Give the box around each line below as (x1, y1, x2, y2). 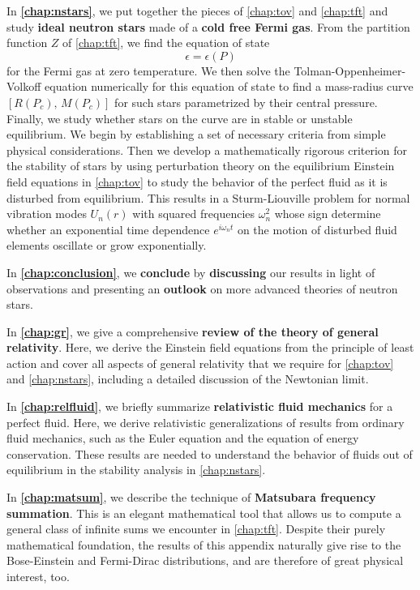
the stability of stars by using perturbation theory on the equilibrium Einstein (6, 157, 395, 174)
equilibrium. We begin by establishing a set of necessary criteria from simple (6, 126, 386, 143)
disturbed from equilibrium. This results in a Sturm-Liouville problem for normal (6, 189, 410, 206)
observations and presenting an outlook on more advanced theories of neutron (6, 280, 398, 297)
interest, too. (6, 568, 70, 584)
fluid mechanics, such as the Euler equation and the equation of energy (6, 430, 359, 447)
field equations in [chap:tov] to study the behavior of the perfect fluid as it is (6, 173, 388, 190)
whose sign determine (274, 205, 381, 222)
